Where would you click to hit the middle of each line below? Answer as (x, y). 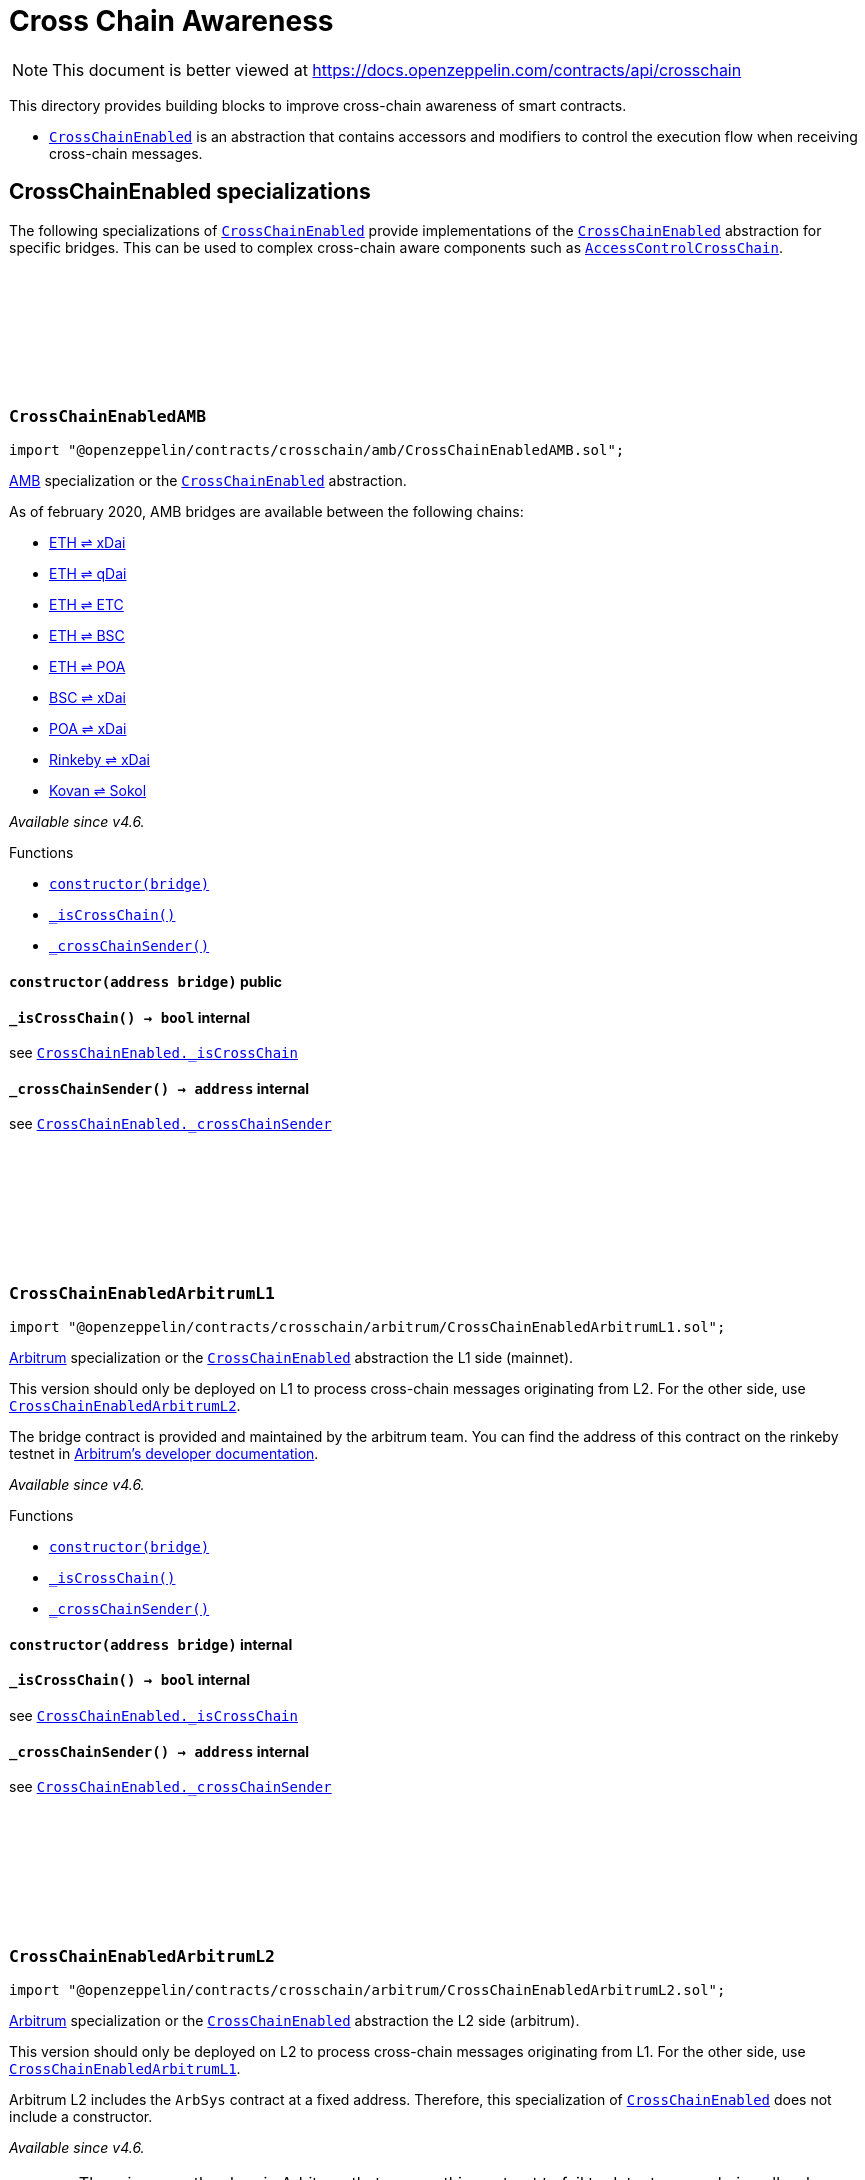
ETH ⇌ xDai (87, 543)
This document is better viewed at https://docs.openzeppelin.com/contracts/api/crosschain (397, 69)
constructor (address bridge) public (146, 981)
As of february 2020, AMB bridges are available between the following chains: (266, 512)
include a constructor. (81, 2116)
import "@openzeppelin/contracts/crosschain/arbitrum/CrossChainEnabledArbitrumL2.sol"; (367, 1989)
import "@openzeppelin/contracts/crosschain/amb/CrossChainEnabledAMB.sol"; (317, 450)
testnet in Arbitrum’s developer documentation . (164, 1454)
